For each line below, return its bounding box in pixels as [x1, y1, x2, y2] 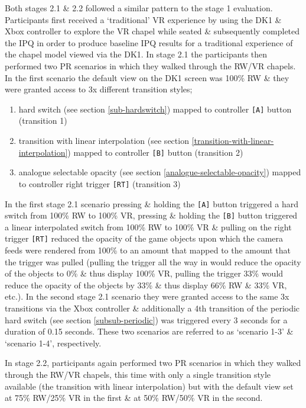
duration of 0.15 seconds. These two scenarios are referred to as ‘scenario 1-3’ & [5, 325, 294, 338]
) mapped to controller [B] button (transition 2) [67, 146, 243, 158]
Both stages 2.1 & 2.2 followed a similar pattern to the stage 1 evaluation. [5, 2, 273, 14]
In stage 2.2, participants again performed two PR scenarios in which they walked [5, 356, 301, 369]
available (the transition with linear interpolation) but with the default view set [5, 380, 294, 392]
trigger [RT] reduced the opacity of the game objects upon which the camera [5, 232, 284, 245]
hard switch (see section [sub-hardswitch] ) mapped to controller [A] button [18, 102, 292, 115]
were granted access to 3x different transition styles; [5, 83, 193, 95]
